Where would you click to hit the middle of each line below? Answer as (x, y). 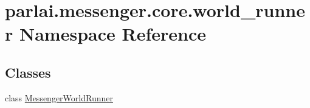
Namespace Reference (112, 34)
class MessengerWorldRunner (59, 97)
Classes (28, 72)
